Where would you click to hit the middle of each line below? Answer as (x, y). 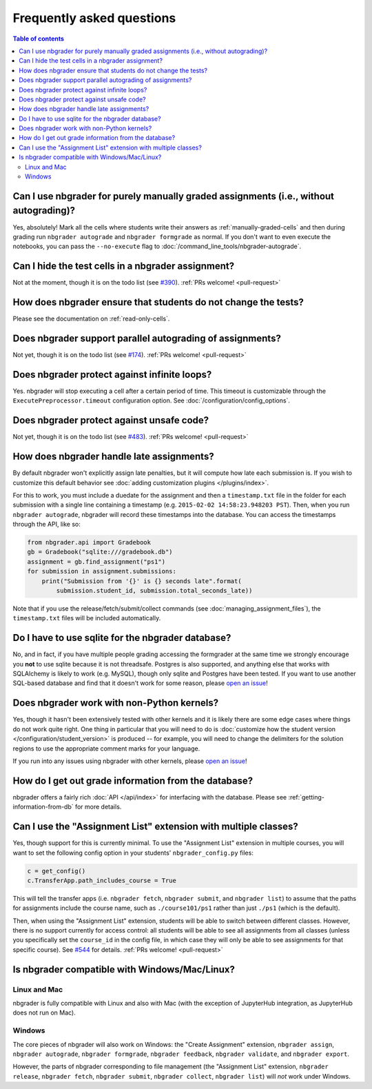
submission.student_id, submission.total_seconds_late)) (154, 591)
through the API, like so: (46, 525)
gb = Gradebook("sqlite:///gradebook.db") (100, 552)
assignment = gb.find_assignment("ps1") (96, 561)
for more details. (98, 807)
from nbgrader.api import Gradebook (89, 542)
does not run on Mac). (44, 1012)
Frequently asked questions (94, 18)
